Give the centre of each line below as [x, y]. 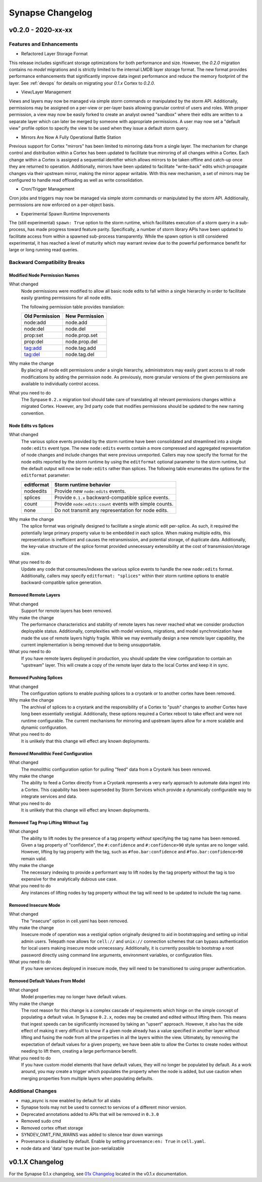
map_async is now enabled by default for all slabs [71, 1100]
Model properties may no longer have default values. [74, 997]
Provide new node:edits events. [90, 491]
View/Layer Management [46, 92]
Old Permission [42, 316]
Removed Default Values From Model [47, 981]
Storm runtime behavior [82, 485]
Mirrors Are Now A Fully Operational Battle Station [71, 137]
